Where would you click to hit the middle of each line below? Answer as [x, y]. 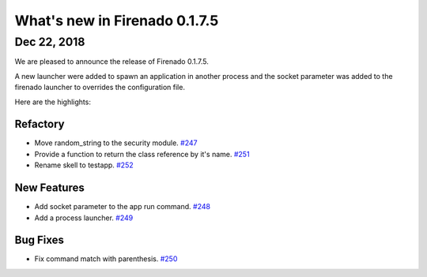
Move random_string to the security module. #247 [116, 143]
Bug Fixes [40, 240]
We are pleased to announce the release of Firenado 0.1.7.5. [111, 62]
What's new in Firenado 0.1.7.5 [117, 21]
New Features [49, 188]
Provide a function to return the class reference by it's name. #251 [142, 154]
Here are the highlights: [53, 102]
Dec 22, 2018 [50, 42]
